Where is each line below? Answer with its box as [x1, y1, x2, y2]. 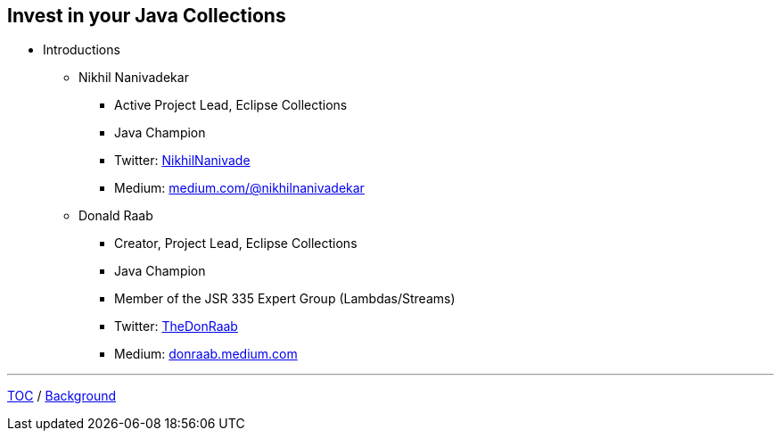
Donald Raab [78, 208, 153, 224]
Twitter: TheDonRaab [114, 318, 238, 335]
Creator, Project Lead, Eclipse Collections [114, 236, 358, 252]
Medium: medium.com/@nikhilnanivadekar [114, 180, 365, 196]
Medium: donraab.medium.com [114, 346, 298, 362]
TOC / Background [7, 388, 117, 404]
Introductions [43, 42, 120, 58]
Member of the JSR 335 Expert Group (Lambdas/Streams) [114, 291, 456, 307]
